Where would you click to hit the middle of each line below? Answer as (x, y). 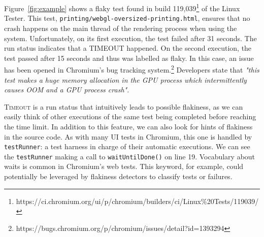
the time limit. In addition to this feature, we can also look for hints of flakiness (128, 126)
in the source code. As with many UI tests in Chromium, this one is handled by (128, 136)
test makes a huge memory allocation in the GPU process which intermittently (125, 79)
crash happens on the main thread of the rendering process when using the (121, 28)
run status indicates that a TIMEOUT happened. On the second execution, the (128, 48)
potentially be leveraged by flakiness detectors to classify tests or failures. (118, 176)
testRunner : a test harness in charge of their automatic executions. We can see (127, 146)
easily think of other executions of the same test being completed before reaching (130, 116)
